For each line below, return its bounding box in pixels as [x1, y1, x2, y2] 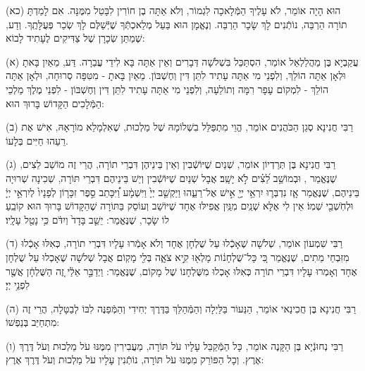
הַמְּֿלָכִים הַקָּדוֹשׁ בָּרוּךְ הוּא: [6, 95, 104, 110]
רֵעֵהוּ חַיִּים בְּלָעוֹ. [6, 133, 68, 147]
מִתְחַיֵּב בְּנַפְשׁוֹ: [6, 315, 60, 329]
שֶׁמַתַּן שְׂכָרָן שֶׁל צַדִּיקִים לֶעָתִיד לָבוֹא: [6, 30, 145, 45]
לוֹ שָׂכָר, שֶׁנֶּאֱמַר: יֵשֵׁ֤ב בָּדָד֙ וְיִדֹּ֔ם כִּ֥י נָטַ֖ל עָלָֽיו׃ [6, 212, 169, 226]
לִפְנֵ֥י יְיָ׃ [6, 277, 30, 292]
